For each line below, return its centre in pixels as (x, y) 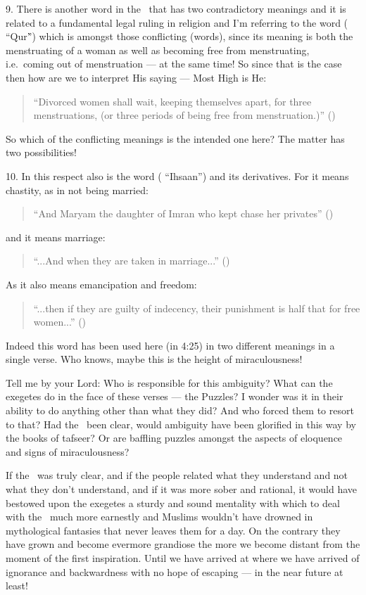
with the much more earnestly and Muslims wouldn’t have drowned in (159, 517)
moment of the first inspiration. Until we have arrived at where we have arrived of (183, 558)
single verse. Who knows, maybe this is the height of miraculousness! (154, 359)
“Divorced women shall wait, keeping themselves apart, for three (172, 101)
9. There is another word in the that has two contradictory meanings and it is (176, 8)
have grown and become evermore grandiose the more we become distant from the (183, 544)
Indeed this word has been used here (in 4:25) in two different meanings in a (170, 345)
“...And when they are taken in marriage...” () (132, 261)
